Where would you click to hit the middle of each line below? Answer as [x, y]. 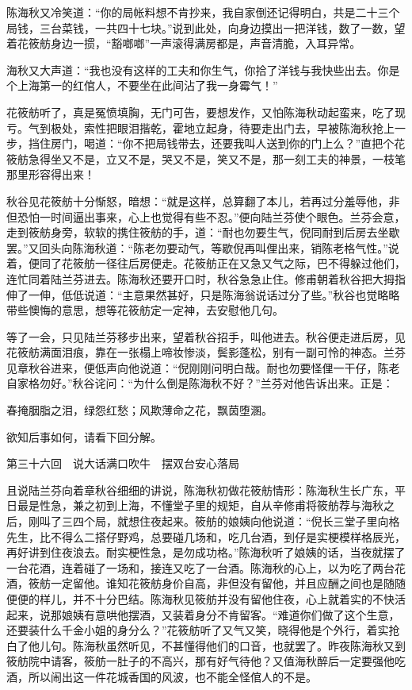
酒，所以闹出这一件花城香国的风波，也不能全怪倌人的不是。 [162, 676]
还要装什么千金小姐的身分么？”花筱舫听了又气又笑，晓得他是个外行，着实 [198, 630]
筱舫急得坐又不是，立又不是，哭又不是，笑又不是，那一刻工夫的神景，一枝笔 [206, 158]
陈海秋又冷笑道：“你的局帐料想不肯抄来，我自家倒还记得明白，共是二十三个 [203, 12]
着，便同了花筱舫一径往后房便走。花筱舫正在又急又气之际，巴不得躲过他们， [206, 263]
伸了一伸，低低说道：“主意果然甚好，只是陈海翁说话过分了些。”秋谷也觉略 [198, 294]
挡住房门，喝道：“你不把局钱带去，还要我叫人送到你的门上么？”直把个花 [217, 143]
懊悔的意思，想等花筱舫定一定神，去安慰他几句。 [156, 310]
